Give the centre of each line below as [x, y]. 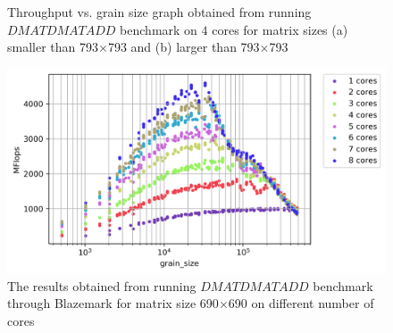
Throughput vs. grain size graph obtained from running [159, 12]
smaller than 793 [53, 47]
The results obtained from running [102, 285]
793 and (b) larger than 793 [184, 47]
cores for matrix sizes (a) [280, 29]
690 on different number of [301, 303]
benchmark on [159, 29]
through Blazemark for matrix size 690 [113, 303]
